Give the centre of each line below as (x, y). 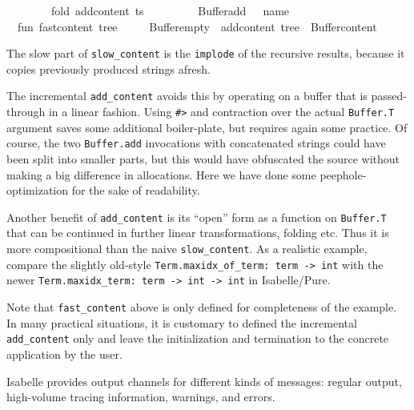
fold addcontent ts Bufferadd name (170, 10)
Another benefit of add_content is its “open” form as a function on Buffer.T (197, 217)
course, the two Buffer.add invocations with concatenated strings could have (196, 143)
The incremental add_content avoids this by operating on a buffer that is (187, 96)
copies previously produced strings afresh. (109, 68)
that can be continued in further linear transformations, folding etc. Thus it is (198, 233)
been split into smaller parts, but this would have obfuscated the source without (203, 159)
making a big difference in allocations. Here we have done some (161, 174)
